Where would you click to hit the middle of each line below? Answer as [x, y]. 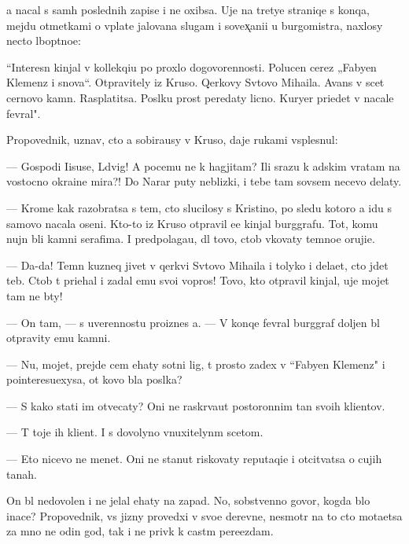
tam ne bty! [35, 295]
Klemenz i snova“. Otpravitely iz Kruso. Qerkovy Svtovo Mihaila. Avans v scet [195, 82]
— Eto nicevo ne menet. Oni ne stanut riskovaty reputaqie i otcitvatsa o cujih [194, 459]
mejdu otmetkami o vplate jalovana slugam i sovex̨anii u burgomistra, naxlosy [195, 25]
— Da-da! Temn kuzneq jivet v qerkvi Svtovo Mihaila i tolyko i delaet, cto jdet [197, 265]
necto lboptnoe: [44, 40]
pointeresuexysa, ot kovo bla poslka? [94, 379]
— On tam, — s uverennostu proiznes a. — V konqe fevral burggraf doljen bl [193, 322]
